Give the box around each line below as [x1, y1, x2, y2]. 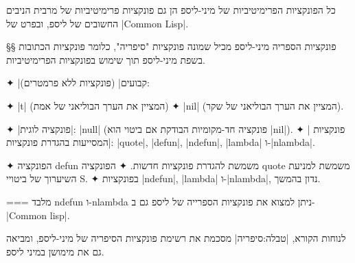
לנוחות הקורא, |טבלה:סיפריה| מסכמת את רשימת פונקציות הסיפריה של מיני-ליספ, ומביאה [6, 231, 346, 245]
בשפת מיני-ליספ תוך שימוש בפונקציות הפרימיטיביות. [6, 52, 205, 66]
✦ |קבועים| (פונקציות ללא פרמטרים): [6, 75, 150, 90]
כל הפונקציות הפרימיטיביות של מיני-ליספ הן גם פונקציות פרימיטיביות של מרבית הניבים [6, 3, 336, 16]
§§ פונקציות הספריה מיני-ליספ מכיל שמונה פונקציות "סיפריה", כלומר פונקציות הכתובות [6, 39, 336, 53]
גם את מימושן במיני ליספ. [6, 244, 104, 258]
